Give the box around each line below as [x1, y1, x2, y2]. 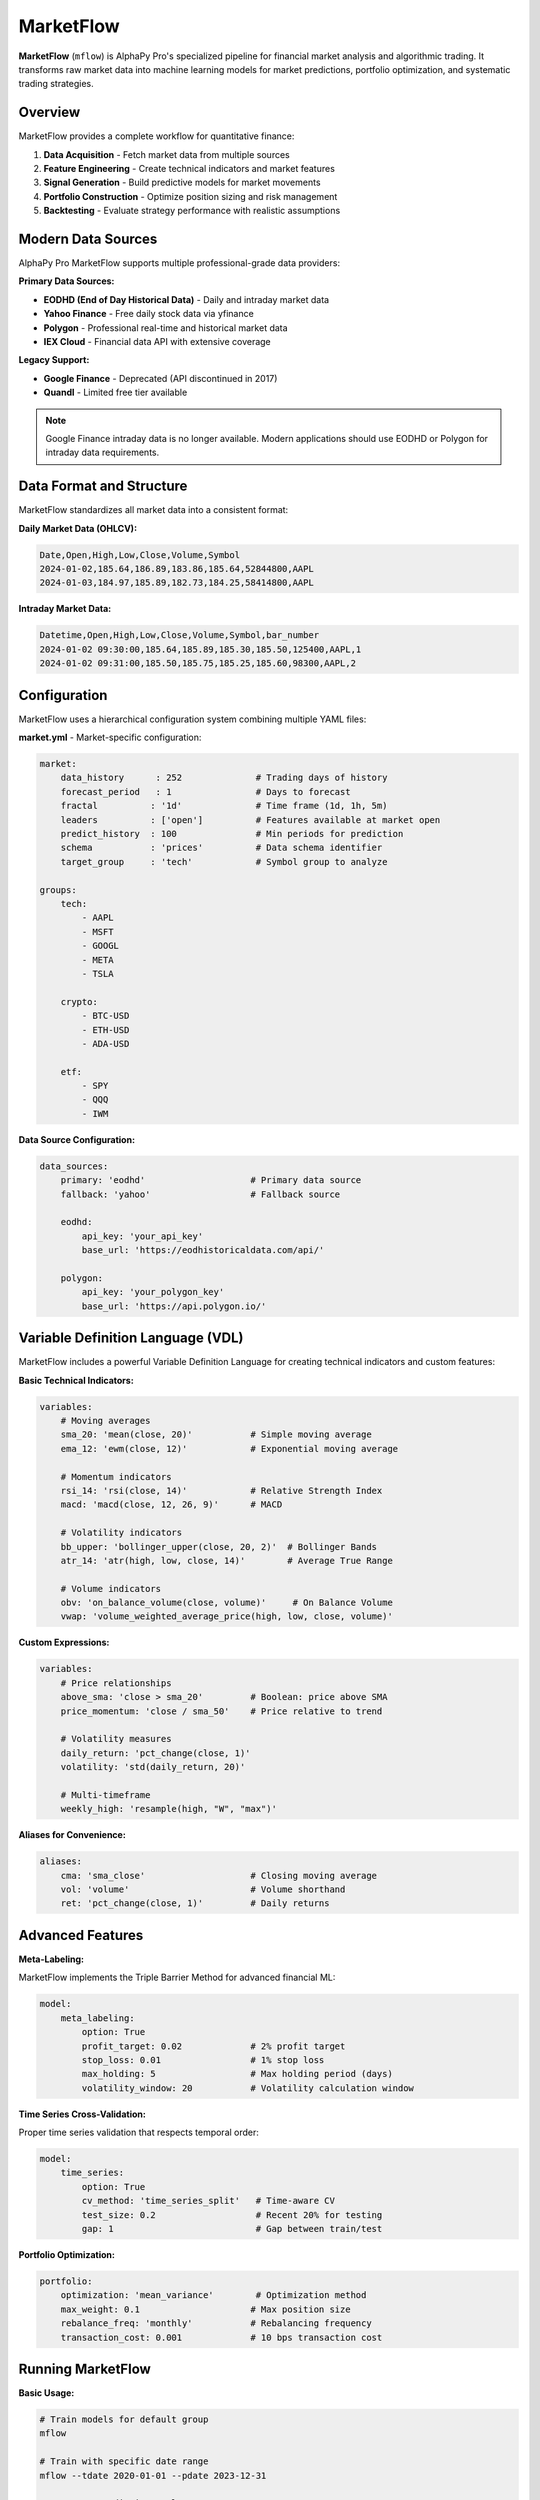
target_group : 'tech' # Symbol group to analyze [60, 856, 388, 867]
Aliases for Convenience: [18, 1829, 127, 1841]
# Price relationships [60, 1677, 172, 1689]
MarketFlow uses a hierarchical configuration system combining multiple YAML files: [18, 713, 367, 725]
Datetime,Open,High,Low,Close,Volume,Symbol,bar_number [39, 630, 320, 641]
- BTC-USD [81, 1010, 130, 1022]
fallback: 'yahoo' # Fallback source [60, 1188, 341, 1200]
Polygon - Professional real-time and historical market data [43, 321, 289, 334]
